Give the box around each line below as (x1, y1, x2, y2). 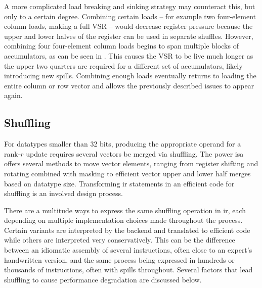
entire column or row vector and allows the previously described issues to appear (4, 80, 254, 90)
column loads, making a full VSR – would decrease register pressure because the (4, 21, 253, 31)
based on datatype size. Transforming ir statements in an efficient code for (4, 178, 235, 188)
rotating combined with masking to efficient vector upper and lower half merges (4, 168, 251, 178)
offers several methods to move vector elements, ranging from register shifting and (4, 158, 258, 169)
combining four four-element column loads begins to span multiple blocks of (4, 40, 239, 51)
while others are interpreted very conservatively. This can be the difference (4, 234, 235, 245)
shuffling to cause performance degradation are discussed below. (4, 274, 202, 284)
